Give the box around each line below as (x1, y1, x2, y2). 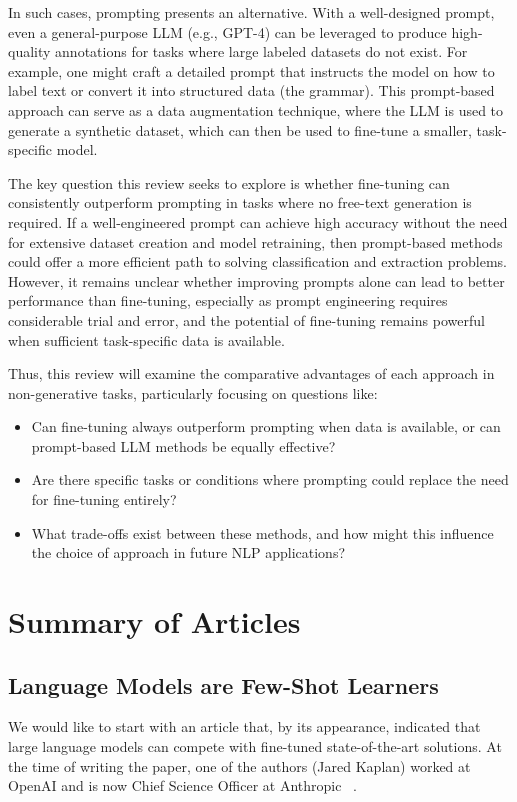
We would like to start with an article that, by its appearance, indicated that (8, 716, 481, 737)
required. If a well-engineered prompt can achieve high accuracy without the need (8, 211, 508, 232)
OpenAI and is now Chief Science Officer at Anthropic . (8, 775, 357, 796)
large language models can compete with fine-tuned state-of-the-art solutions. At (8, 736, 502, 757)
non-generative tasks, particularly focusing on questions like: (8, 382, 378, 403)
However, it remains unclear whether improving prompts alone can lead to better (8, 270, 505, 291)
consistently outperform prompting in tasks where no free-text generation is (8, 192, 472, 213)
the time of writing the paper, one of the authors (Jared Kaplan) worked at (8, 755, 471, 776)
